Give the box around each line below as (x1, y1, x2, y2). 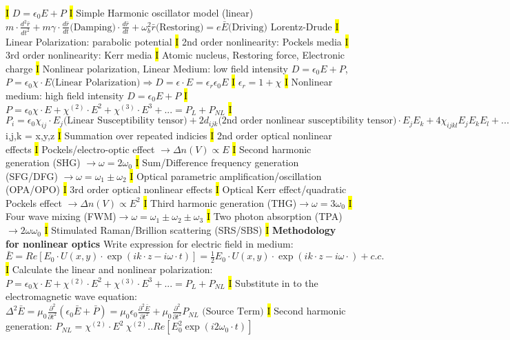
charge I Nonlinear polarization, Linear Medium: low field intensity (6, 61, 288, 75)
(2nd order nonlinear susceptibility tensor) (218, 116, 397, 126)
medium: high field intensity (6, 88, 124, 102)
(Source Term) (202, 307, 264, 317)
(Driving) (227, 22, 268, 32)
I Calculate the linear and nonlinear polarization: (6, 262, 213, 277)
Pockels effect (6, 195, 62, 210)
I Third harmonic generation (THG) (143, 195, 297, 210)
